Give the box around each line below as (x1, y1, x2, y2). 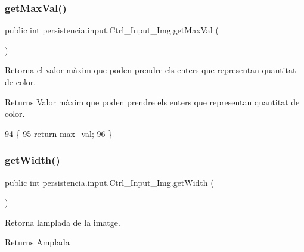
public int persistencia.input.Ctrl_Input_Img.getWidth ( (5, 176, 214, 188)
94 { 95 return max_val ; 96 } (5, 127, 113, 139)
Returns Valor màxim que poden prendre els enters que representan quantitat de (5, 95, 300, 108)
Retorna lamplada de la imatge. (5, 216, 120, 228)
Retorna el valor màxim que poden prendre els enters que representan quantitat (5, 64, 296, 76)
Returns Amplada (5, 236, 70, 248)
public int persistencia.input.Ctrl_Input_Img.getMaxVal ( (5, 24, 219, 36)
